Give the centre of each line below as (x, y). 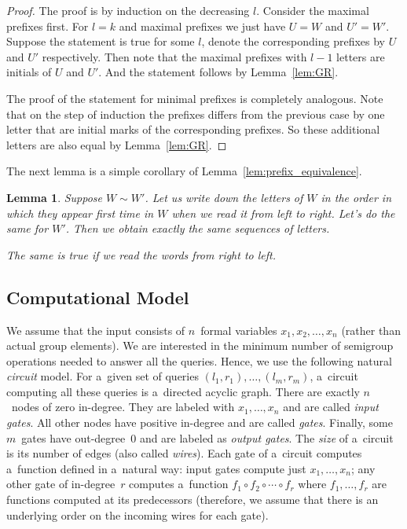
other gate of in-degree (61, 484)
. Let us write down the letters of (224, 197)
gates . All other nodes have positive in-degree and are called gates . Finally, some (200, 422)
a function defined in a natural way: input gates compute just (156, 468)
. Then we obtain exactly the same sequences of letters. (198, 228)
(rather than (371, 330)
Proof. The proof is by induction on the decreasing (128, 10)
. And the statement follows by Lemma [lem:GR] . (218, 72)
